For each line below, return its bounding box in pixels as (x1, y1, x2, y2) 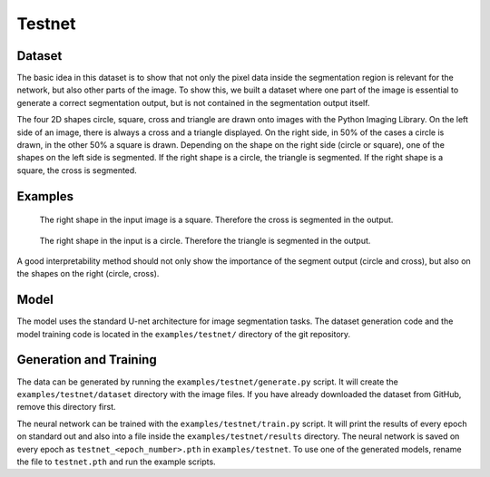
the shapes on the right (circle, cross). (16, 268, 160, 279)
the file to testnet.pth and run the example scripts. (16, 456, 217, 467)
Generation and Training (16, 352, 158, 367)
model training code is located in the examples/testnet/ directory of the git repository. (16, 328, 351, 339)
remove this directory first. (16, 402, 116, 413)
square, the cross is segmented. (16, 164, 138, 176)
